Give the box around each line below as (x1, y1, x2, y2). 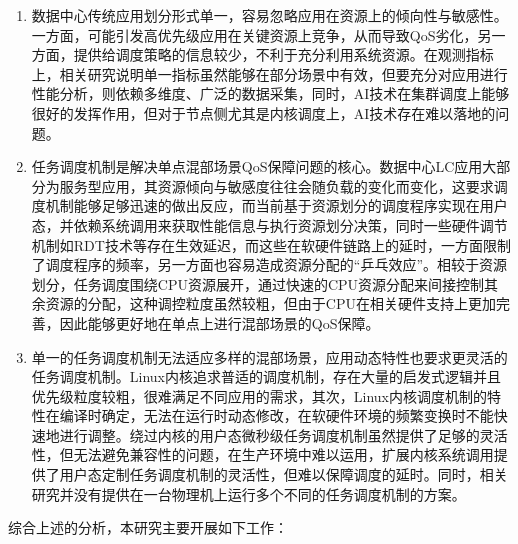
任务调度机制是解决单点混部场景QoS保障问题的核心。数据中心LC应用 (31, 156, 483, 177)
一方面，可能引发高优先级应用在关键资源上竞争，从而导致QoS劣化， (31, 24, 478, 45)
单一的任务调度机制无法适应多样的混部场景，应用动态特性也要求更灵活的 (31, 346, 508, 367)
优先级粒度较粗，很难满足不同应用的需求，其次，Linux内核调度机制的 (31, 385, 488, 406)
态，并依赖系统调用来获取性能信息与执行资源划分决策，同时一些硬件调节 (31, 214, 508, 235)
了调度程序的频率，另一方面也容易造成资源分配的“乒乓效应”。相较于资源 (31, 254, 508, 275)
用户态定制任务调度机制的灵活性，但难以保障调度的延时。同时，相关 (59, 464, 508, 485)
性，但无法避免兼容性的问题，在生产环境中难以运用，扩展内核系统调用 (31, 444, 494, 465)
